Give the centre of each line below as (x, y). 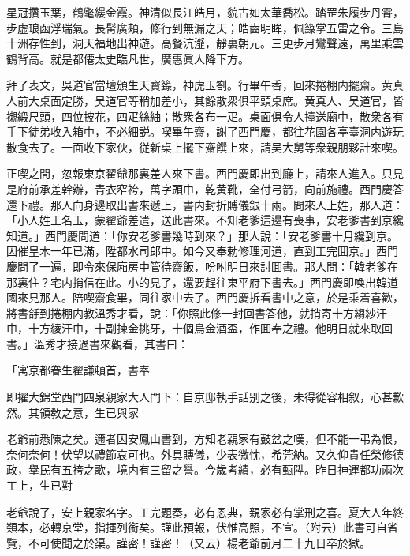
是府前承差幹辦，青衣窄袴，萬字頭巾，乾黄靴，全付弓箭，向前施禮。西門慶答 (205, 188)
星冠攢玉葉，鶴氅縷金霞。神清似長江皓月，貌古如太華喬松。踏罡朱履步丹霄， (205, 12)
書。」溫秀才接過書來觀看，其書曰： (97, 343)
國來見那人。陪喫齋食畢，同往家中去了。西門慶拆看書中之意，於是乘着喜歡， (205, 297)
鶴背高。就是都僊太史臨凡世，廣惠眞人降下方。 (128, 58)
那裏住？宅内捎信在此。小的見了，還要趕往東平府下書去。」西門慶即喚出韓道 (202, 282)
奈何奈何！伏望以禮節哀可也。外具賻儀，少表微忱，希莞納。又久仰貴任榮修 (199, 454)
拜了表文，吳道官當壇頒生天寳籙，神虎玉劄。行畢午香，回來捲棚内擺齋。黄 (199, 85)
